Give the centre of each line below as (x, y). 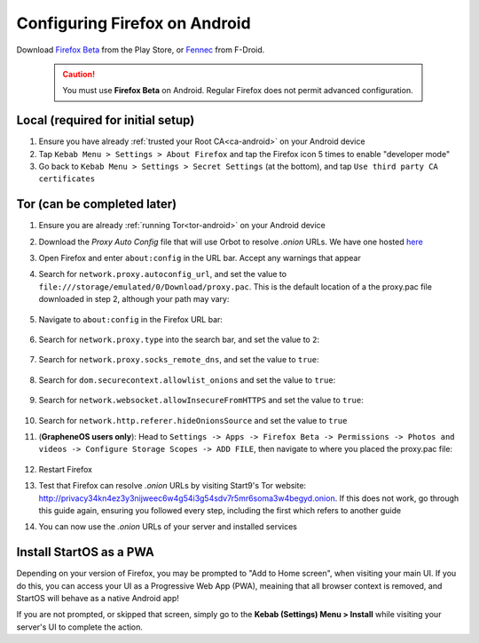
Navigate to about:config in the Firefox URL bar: (131, 319)
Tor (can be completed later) (97, 204)
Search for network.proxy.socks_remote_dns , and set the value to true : (179, 360)
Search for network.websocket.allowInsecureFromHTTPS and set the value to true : (201, 401)
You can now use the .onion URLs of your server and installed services (168, 527)
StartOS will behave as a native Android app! (98, 599)
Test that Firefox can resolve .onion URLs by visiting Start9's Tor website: (172, 486)
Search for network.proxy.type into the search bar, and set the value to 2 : (179, 340)
